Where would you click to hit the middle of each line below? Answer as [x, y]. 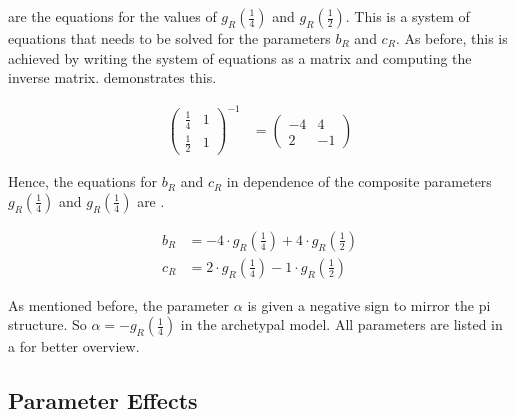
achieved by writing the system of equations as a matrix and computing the [240, 57]
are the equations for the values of [112, 16]
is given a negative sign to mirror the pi [369, 304]
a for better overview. [74, 346]
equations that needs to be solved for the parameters [169, 38]
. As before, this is [451, 38]
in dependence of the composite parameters [359, 181]
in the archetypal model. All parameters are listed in [341, 324]
